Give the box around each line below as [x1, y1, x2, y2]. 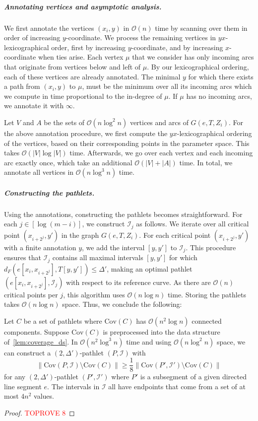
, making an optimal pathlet [107, 263, 193, 274]
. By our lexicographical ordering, [147, 61, 249, 71]
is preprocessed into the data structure [103, 326, 220, 337]
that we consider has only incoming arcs [132, 52, 254, 62]
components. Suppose [4, 326, 69, 337]
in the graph [61, 229, 99, 240]
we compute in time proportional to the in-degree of [4, 90, 162, 101]
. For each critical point [139, 229, 211, 240]
